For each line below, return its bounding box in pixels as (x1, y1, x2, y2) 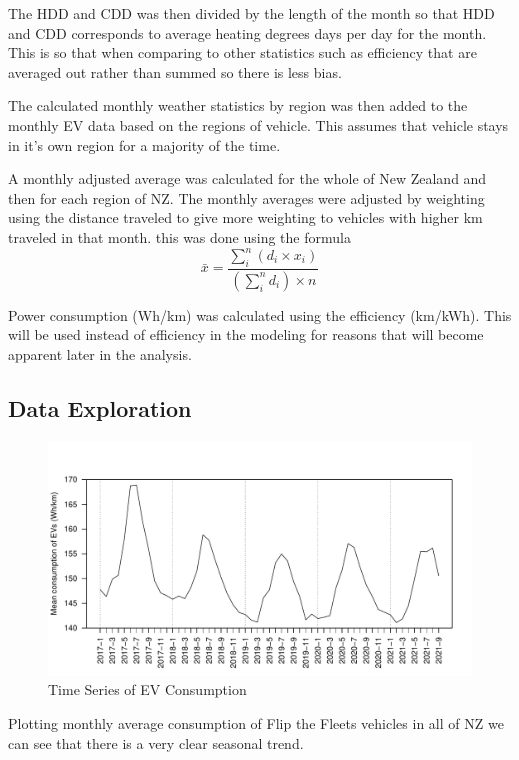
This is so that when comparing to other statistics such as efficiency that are (8, 42, 477, 63)
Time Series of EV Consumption (48, 679, 247, 700)
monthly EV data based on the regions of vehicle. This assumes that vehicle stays (8, 114, 509, 135)
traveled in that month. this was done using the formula (8, 226, 351, 247)
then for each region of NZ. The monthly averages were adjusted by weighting (8, 187, 485, 208)
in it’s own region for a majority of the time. (8, 134, 281, 155)
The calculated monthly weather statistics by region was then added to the (8, 95, 468, 116)
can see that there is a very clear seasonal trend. (8, 732, 304, 753)
